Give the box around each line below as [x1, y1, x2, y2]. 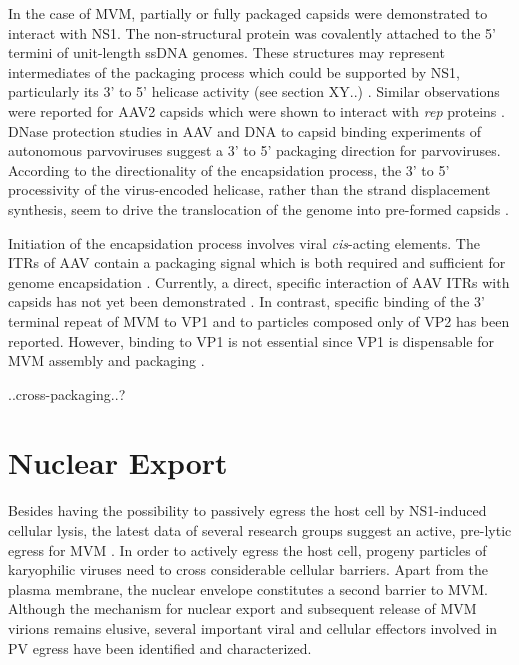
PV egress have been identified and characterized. [8, 637, 312, 658]
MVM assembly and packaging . [8, 350, 205, 371]
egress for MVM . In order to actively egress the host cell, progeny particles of [8, 539, 487, 560]
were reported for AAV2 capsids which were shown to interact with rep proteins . [8, 100, 505, 121]
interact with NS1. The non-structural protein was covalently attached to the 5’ [8, 22, 496, 43]
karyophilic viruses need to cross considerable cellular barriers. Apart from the [8, 559, 488, 580]
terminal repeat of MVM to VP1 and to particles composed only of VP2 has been [8, 310, 510, 331]
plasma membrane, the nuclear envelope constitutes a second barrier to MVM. [8, 578, 488, 599]
